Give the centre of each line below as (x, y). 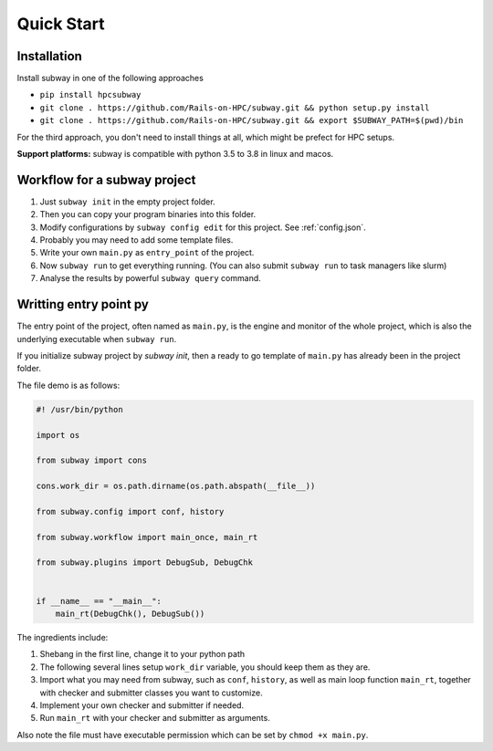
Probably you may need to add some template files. (136, 240)
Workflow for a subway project (106, 179)
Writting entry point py (83, 304)
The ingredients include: (63, 637)
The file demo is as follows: (68, 385)
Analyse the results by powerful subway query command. (151, 278)
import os (58, 435)
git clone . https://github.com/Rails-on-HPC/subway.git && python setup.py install (235, 108)
